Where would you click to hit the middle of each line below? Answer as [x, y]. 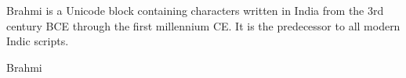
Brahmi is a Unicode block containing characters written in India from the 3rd [195, 10]
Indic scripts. [38, 41]
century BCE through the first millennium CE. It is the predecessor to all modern [203, 25]
